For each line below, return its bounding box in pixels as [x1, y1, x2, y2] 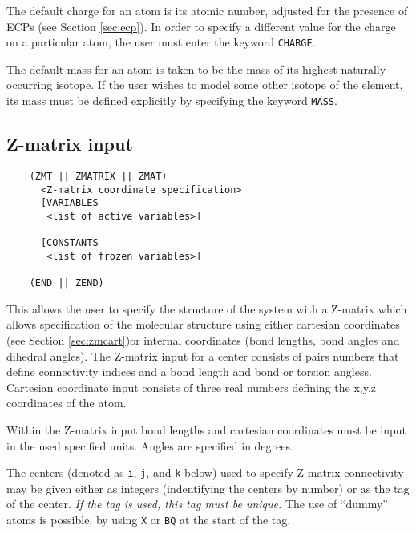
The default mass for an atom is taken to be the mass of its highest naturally [6, 60, 386, 77]
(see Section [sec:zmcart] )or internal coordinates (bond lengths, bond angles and [6, 331, 400, 348]
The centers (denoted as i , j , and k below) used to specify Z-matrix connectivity [6, 464, 404, 481]
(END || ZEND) [29, 277, 104, 289]
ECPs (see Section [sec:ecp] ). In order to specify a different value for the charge [6, 18, 396, 34]
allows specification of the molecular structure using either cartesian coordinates [6, 316, 400, 333]
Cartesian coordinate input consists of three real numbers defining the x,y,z [6, 378, 377, 395]
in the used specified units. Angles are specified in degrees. [6, 437, 293, 454]
